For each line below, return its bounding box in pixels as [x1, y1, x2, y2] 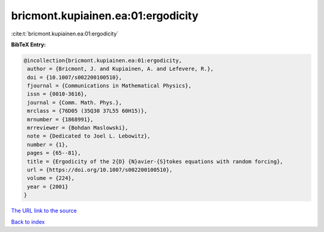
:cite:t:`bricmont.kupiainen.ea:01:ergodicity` [11, 30, 119, 37]
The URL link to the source [11, 207, 77, 215]
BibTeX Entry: [11, 41, 46, 48]
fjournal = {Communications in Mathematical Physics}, [27, 82, 192, 90]
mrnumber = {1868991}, [27, 116, 94, 123]
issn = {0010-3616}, [27, 91, 88, 97]
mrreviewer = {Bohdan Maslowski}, [27, 124, 128, 132]
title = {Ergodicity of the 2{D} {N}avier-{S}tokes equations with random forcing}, [27, 158, 283, 165]
